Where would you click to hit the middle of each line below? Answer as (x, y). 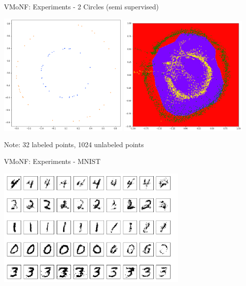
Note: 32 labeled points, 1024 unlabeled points (74, 144)
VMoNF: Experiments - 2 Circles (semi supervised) (81, 6)
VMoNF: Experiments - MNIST (52, 161)
